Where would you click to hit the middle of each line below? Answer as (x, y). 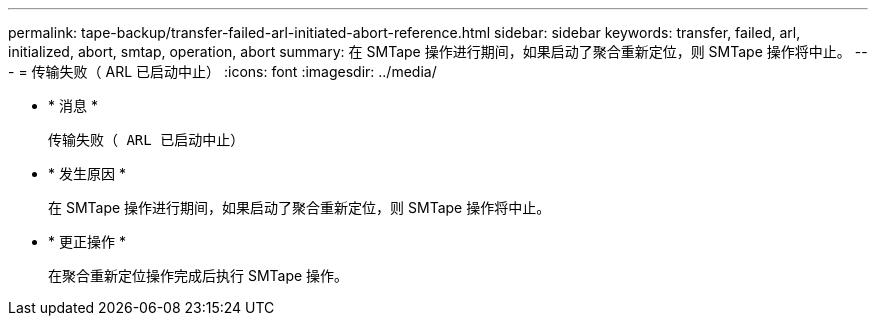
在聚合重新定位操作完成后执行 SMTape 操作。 (198, 275)
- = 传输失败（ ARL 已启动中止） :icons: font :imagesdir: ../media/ (222, 71)
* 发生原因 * (87, 173)
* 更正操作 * (87, 241)
